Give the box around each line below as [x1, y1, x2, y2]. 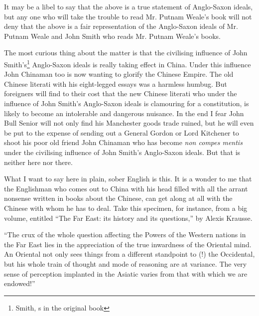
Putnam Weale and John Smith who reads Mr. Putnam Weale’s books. [4, 30, 221, 41]
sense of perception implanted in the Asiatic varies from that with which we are [4, 268, 248, 279]
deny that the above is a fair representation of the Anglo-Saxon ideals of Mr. [4, 21, 238, 31]
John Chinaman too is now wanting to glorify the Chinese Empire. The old [4, 69, 234, 79]
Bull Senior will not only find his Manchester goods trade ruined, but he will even [4, 118, 254, 128]
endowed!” [4, 278, 35, 289]
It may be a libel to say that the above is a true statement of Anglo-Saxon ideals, [4, 1, 253, 11]
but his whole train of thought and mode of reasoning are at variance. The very [4, 258, 247, 269]
